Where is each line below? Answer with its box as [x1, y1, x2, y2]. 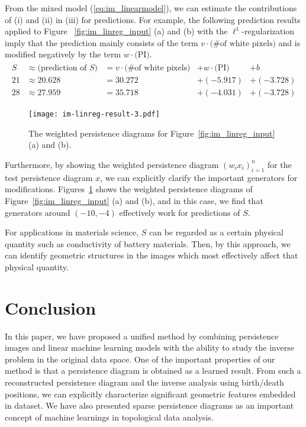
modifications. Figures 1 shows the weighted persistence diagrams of [5, 183, 253, 195]
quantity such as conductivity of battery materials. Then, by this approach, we [5, 237, 291, 250]
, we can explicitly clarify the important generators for [100, 171, 298, 183]
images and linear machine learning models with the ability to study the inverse [5, 341, 294, 354]
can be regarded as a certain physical [149, 226, 284, 238]
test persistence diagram [5, 171, 93, 183]
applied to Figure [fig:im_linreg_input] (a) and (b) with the [5, 25, 228, 37]
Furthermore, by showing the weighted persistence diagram [5, 158, 219, 170]
